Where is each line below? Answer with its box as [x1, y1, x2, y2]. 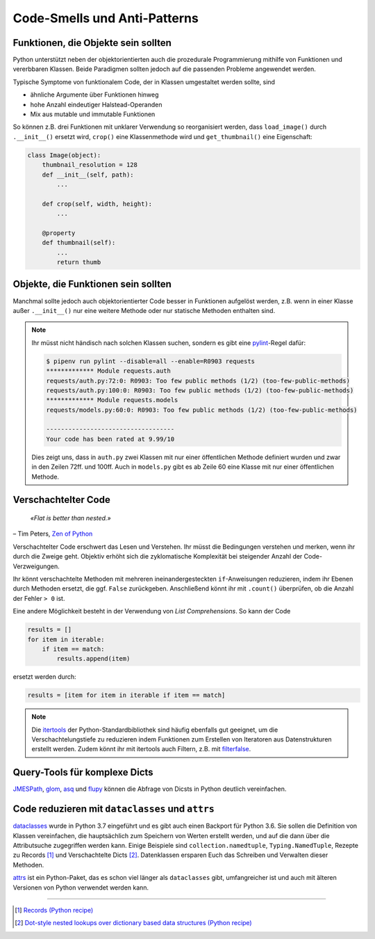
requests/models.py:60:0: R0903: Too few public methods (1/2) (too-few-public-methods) [46, 406, 358, 414]
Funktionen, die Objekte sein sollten [12, 37, 172, 49]
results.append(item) [56, 655, 131, 663]
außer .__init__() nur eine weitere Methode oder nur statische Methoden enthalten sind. [12, 306, 276, 314]
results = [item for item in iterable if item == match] [27, 691, 226, 699]
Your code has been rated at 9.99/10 [46, 435, 175, 443]
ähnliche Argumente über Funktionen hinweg [30, 90, 159, 99]
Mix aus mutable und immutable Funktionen [30, 110, 156, 118]
